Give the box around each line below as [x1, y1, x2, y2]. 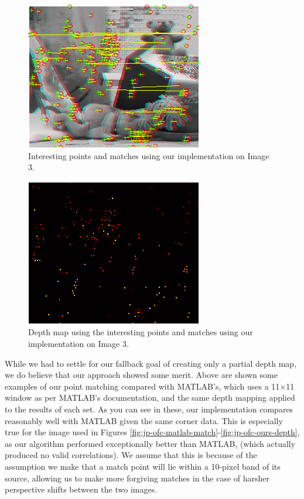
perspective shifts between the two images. [5, 483, 158, 495]
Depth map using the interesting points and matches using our [28, 326, 253, 338]
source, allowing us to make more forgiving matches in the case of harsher [5, 472, 270, 484]
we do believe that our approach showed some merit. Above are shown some [5, 369, 278, 381]
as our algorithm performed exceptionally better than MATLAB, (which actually [5, 437, 296, 449]
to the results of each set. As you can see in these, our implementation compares [5, 402, 293, 415]
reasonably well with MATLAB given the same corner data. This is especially [5, 414, 283, 426]
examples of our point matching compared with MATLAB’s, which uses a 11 [5, 380, 280, 392]
